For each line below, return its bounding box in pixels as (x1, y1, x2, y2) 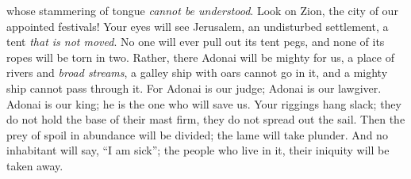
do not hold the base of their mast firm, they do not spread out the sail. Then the (6, 111, 405, 128)
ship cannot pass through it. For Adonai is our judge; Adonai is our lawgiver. (6, 79, 382, 96)
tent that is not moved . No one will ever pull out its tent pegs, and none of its (6, 33, 385, 50)
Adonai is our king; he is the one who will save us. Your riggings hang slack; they (6, 95, 401, 112)
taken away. (6, 157, 63, 173)
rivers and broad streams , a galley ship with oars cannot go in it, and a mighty (6, 64, 388, 81)
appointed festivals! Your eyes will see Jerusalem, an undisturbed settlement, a (6, 17, 389, 34)
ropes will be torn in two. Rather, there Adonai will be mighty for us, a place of (6, 48, 394, 65)
